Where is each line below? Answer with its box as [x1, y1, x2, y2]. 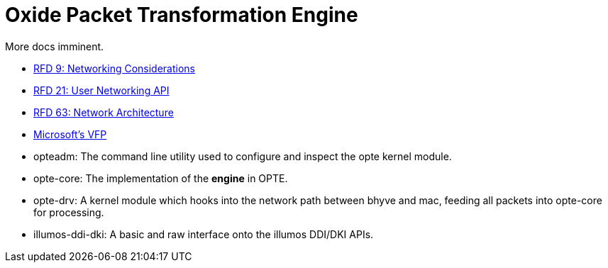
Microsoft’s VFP [33, 128, 107, 140]
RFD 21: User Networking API [33, 84, 170, 96]
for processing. [33, 206, 104, 218]
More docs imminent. [5, 40, 104, 52]
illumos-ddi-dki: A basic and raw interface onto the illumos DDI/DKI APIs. [33, 228, 374, 240]
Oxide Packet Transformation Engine [5, 3, 358, 27]
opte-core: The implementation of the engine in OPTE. [33, 172, 288, 184]
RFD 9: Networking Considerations [33, 62, 195, 74]
